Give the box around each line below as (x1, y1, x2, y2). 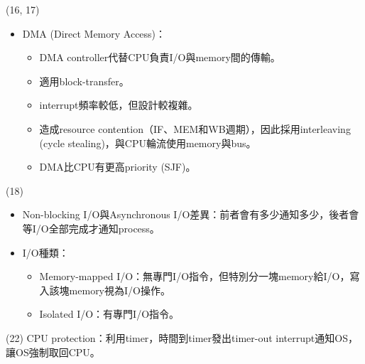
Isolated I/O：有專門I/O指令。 (39, 306, 180, 321)
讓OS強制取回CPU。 (6, 344, 100, 359)
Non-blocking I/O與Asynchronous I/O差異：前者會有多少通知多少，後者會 (22, 207, 359, 222)
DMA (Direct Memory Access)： (22, 26, 166, 41)
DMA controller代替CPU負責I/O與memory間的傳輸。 (39, 50, 280, 65)
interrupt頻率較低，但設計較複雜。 (39, 97, 198, 112)
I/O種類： (22, 245, 69, 259)
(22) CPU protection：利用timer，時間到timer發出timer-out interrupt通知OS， (6, 330, 358, 345)
